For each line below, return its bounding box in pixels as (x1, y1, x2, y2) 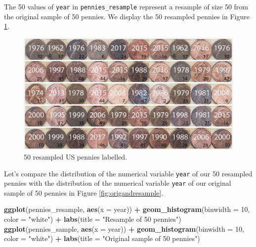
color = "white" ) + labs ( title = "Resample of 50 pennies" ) (4, 214, 181, 224)
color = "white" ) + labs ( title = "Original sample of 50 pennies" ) (4, 233, 200, 244)
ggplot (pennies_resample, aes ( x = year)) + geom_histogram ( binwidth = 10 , (4, 204, 250, 214)
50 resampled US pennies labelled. (24, 151, 128, 162)
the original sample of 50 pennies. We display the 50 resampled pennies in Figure (4, 11, 250, 21)
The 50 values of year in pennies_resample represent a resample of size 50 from (4, 1, 248, 11)
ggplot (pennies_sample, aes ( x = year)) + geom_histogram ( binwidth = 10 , (4, 223, 244, 234)
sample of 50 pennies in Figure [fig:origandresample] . (4, 187, 164, 198)
